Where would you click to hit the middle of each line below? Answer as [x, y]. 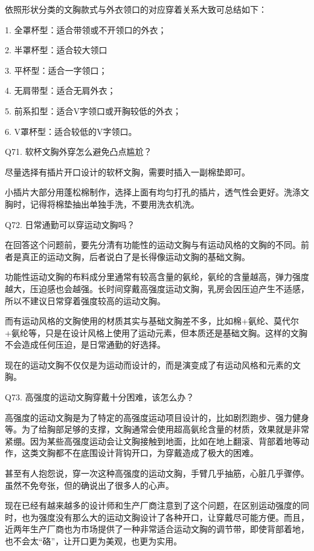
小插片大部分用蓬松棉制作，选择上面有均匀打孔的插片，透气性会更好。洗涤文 [157, 192]
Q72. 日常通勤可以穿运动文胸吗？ [70, 224]
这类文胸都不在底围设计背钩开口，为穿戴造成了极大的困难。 [140, 453]
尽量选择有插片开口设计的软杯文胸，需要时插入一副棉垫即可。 [127, 171]
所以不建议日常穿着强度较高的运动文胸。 [85, 300]
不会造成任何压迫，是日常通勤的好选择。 [85, 344]
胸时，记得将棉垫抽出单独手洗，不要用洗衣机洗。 [102, 204]
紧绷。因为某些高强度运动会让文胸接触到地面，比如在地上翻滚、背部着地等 [153, 441]
